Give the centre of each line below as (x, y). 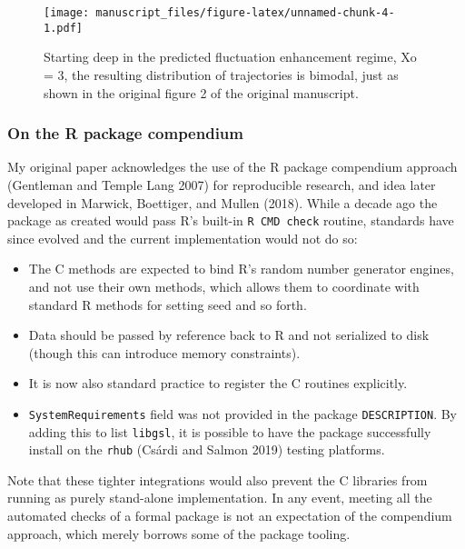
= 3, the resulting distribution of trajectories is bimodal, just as (221, 74)
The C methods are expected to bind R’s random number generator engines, (241, 269)
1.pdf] (63, 28)
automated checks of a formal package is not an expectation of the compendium (230, 516)
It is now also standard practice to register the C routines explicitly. (218, 383)
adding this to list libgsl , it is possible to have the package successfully (230, 431)
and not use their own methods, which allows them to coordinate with (224, 286)
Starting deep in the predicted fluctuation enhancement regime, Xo (230, 57)
